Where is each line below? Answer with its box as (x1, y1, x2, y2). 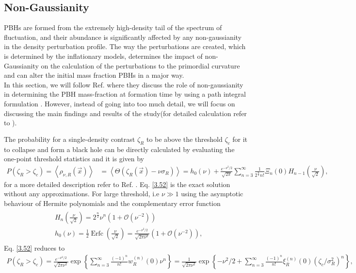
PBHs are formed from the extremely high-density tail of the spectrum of (4, 22, 222, 33)
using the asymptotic (181, 188, 243, 199)
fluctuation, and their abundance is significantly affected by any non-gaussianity (4, 32, 242, 42)
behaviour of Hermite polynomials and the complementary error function (4, 198, 221, 208)
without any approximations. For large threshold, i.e (4, 188, 160, 199)
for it (232, 134, 248, 144)
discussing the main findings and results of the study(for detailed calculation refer (4, 108, 247, 118)
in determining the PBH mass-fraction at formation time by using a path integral (4, 89, 246, 99)
